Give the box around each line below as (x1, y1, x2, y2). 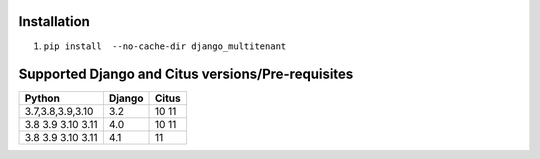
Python (24, 91, 60, 105)
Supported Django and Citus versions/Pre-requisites (18, 66, 354, 83)
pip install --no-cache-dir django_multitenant (43, 40, 287, 52)
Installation (18, 13, 90, 30)
